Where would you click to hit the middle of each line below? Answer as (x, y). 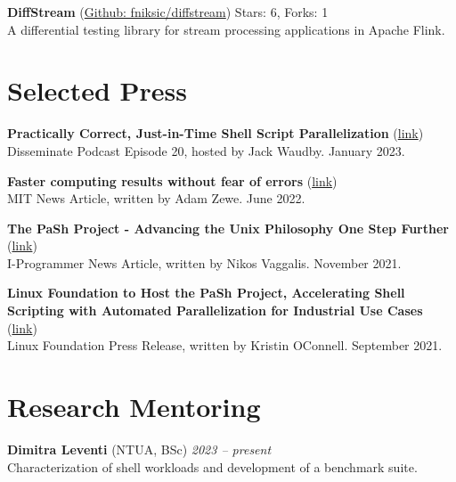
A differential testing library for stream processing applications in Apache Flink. (226, 29)
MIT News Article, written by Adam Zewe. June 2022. (156, 198)
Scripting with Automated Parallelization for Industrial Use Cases (215, 310)
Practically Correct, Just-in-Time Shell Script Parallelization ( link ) (216, 133)
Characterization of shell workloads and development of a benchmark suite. (212, 466)
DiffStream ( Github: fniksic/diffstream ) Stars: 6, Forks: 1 (168, 12)
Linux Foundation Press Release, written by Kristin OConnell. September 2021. (225, 345)
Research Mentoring (134, 407)
